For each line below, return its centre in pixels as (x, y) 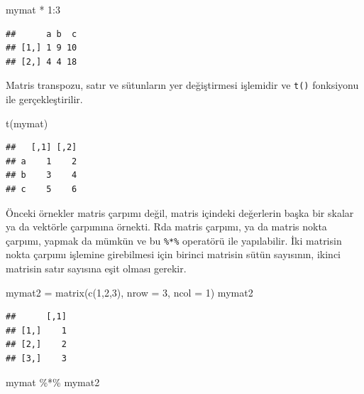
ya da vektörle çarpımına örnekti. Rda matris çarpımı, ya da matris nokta (166, 227)
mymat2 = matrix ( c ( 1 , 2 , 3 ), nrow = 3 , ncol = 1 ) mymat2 (129, 292)
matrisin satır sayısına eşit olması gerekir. (96, 268)
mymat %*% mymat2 (53, 382)
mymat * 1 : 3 (33, 9)
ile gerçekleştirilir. (44, 99)
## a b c (42, 34)
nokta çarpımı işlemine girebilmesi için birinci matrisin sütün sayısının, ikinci (173, 254)
